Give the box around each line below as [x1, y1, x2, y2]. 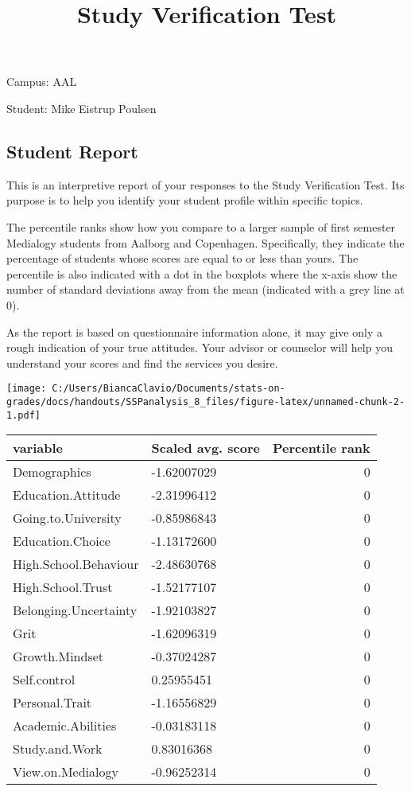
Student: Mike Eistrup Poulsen [6, 99, 157, 116]
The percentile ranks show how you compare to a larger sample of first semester [6, 218, 396, 235]
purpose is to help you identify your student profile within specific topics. [6, 192, 363, 208]
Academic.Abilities [13, 716, 117, 735]
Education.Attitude [13, 485, 121, 505]
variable [13, 438, 64, 458]
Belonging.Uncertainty [13, 601, 138, 620]
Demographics [13, 462, 91, 481]
